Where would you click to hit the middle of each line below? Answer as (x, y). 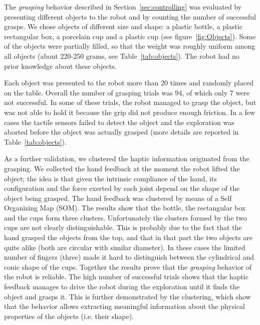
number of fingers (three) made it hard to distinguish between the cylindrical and (129, 257)
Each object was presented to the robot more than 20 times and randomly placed (129, 83)
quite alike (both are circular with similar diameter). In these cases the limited (125, 247)
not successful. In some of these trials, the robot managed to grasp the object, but (130, 102)
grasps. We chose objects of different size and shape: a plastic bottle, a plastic (123, 26)
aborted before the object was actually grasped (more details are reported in (121, 132)
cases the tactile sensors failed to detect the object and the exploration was (119, 122)
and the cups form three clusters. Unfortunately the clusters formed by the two (125, 217)
